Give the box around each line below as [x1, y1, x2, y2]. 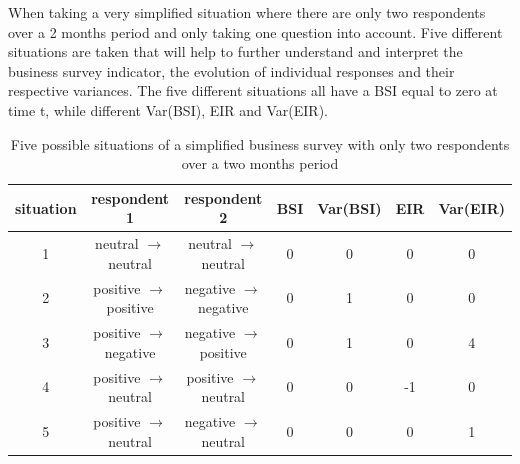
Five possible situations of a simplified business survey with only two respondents [10, 133, 510, 154]
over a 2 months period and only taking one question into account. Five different [8, 21, 503, 42]
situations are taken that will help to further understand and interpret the [8, 41, 463, 62]
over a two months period [181, 153, 339, 174]
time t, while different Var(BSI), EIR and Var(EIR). [8, 99, 328, 120]
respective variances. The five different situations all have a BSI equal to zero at [8, 80, 498, 101]
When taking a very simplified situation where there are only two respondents [8, 2, 486, 22]
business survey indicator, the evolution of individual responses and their [8, 60, 455, 81]
